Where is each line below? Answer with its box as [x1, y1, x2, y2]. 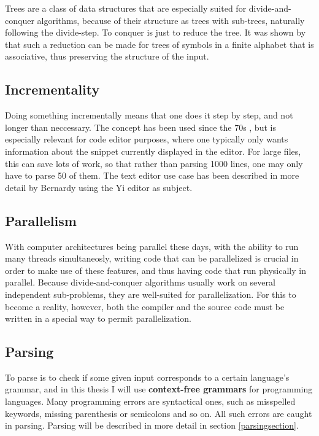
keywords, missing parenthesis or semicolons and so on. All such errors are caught [5, 407, 312, 419]
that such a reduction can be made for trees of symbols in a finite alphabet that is [5, 37, 314, 50]
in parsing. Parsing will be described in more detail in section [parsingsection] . [5, 419, 299, 432]
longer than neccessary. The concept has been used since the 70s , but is [5, 120, 276, 133]
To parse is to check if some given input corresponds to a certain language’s [5, 370, 290, 383]
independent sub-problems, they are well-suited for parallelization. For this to [5, 287, 296, 300]
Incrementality [5, 80, 100, 99]
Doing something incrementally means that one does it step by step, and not [5, 109, 293, 122]
